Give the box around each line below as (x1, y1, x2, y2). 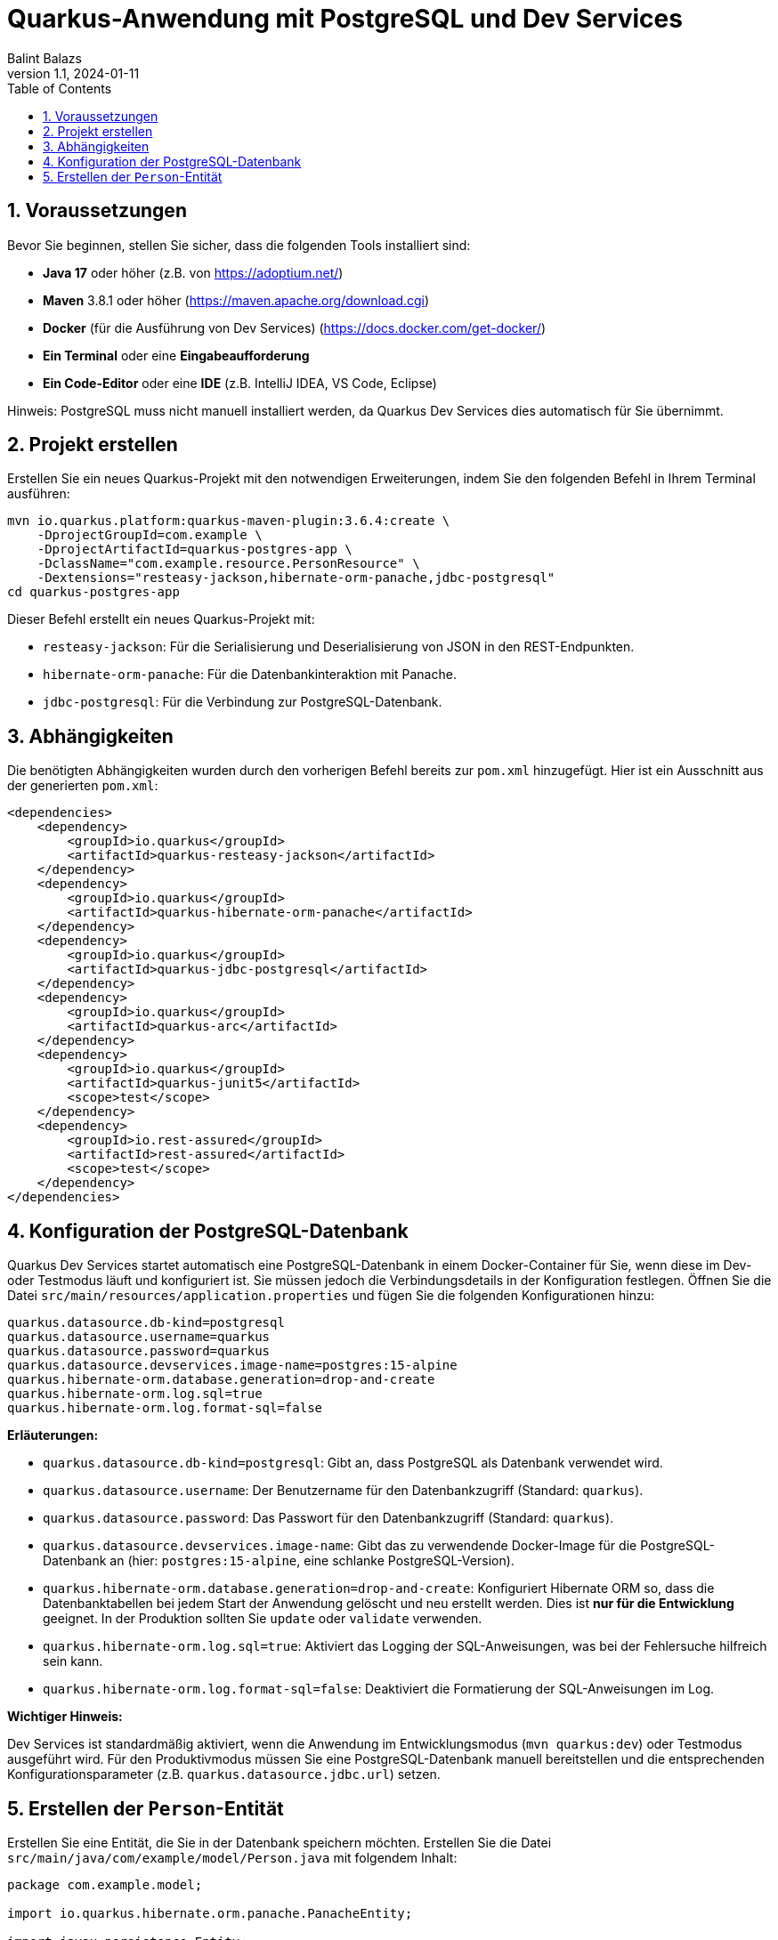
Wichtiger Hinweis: (7, 1709, 123, 1725)
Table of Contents (7, 80, 112, 96)
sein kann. (43, 1653, 103, 1669)
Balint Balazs (7, 50, 82, 66)
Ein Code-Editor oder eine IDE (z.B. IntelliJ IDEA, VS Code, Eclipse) (43, 375, 437, 391)
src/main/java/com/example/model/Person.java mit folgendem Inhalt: (7, 1849, 458, 1865)
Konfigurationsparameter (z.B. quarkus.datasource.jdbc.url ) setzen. (7, 1766, 441, 1782)
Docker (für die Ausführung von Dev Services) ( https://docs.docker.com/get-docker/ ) (43, 319, 547, 335)
